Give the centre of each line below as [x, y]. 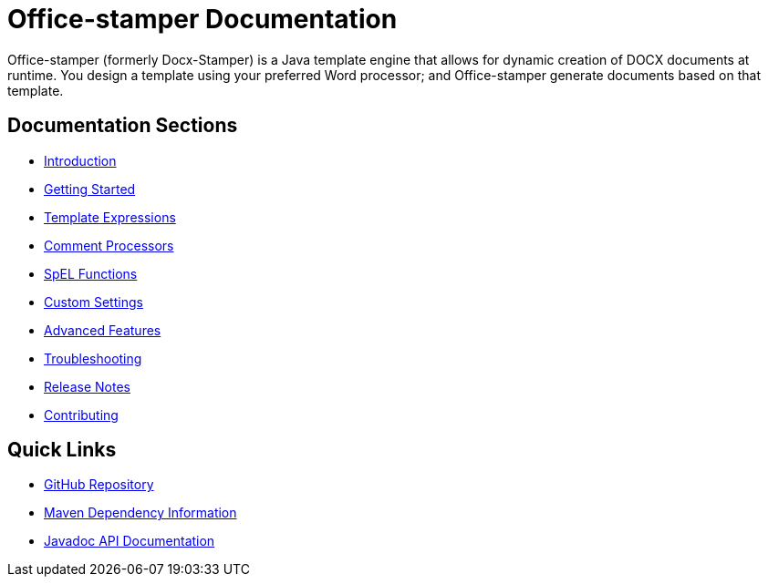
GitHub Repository [99, 485]
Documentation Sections [123, 126]
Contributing [81, 415]
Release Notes [87, 386]
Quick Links [62, 450]
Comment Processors [109, 245]
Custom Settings [93, 302]
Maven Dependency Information [140, 513]
